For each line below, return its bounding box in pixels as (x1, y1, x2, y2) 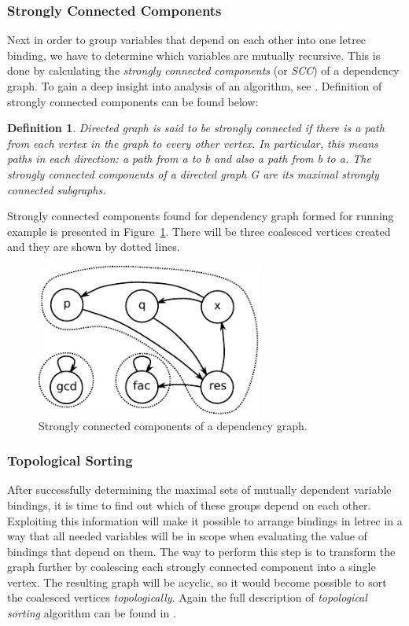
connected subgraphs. (7, 181, 106, 197)
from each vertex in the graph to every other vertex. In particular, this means (7, 134, 378, 151)
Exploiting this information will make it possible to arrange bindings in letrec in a (7, 512, 403, 528)
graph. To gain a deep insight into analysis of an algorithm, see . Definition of (7, 78, 382, 94)
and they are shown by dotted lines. (7, 238, 180, 255)
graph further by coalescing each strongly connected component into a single (7, 558, 376, 575)
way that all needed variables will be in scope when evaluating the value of (7, 528, 367, 544)
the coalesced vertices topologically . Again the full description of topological (7, 589, 367, 606)
